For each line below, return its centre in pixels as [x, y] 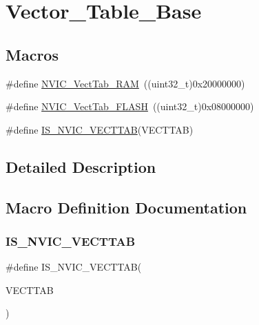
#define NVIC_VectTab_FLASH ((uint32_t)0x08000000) [130, 106]
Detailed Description [81, 166]
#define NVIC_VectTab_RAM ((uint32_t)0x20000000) [125, 83]
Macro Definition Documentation [126, 207]
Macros [32, 54]
